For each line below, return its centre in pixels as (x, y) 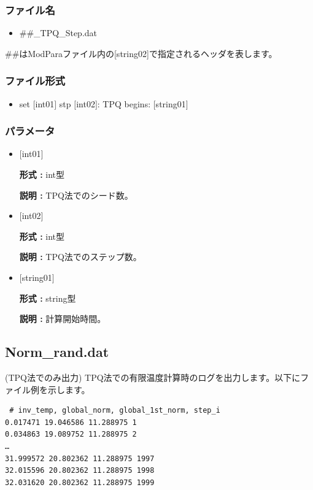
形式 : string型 (48, 298)
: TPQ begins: (124, 103)
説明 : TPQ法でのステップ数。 (80, 257)
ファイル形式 (35, 81)
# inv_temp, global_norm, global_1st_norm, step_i (115, 411)
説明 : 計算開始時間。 (63, 319)
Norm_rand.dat (57, 352)
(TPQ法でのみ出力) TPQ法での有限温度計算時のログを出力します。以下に (153, 377)
